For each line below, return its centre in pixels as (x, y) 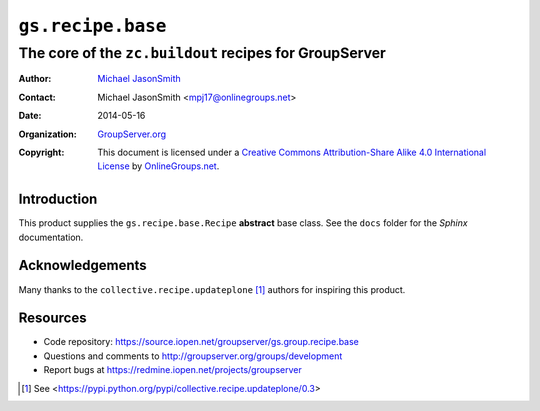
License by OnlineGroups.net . (158, 166)
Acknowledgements (82, 265)
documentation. (51, 237)
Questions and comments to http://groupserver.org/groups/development (193, 356)
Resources (52, 318)
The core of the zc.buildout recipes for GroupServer (202, 53)
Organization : (47, 134)
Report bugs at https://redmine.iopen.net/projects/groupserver (172, 370)
